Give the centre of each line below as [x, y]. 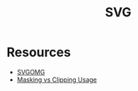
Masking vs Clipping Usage [57, 80]
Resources [39, 52]
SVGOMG [31, 72]
